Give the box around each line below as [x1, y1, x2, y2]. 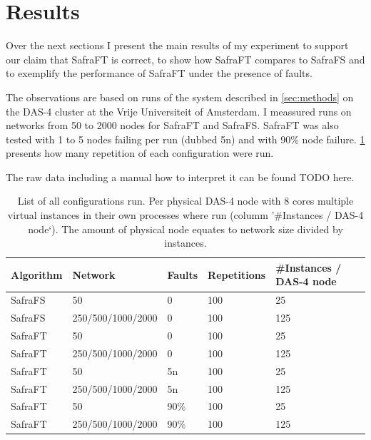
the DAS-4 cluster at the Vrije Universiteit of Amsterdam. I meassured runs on [6, 103, 352, 118]
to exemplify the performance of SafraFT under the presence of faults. [6, 66, 312, 81]
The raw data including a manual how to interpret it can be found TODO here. [6, 169, 355, 184]
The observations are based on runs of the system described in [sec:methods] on [6, 89, 354, 104]
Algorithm [11, 267, 63, 282]
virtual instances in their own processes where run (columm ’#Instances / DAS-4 [7, 208, 364, 222]
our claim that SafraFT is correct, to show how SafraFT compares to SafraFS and [6, 51, 365, 66]
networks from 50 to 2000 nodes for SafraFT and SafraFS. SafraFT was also [6, 118, 339, 133]
